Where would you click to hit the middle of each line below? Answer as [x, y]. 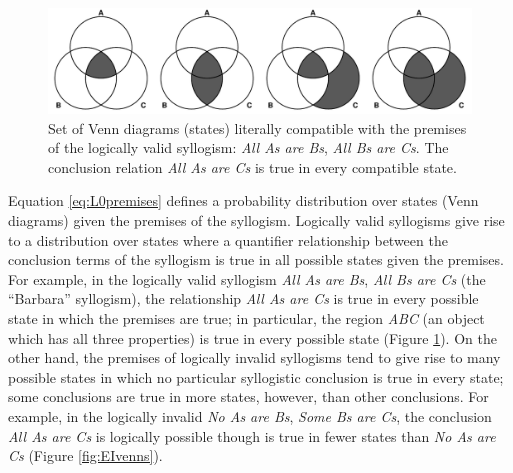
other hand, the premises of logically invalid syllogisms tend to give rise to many [254, 357]
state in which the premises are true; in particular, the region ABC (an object [246, 317]
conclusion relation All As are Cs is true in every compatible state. [252, 166]
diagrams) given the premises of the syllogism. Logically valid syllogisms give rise [256, 219]
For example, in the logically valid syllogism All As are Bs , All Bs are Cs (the [247, 278]
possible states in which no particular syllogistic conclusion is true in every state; [256, 376]
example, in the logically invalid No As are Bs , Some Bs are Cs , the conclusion [250, 415]
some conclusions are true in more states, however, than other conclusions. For [248, 396]
